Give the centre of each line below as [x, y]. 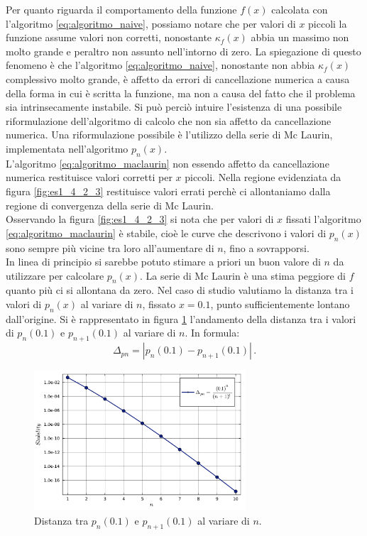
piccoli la [328, 23]
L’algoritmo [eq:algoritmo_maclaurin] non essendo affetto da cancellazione [168, 163]
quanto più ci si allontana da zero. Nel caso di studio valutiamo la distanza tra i [180, 290]
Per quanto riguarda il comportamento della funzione [121, 9]
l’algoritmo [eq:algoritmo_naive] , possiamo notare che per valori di [151, 23]
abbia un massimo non [300, 37]
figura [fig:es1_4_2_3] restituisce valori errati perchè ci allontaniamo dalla [168, 191]
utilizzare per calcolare [55, 275]
